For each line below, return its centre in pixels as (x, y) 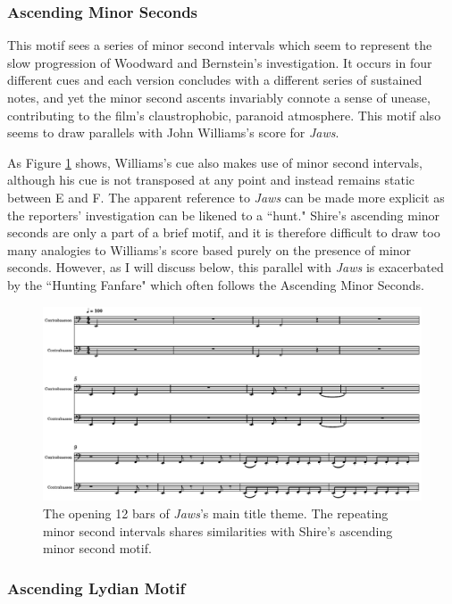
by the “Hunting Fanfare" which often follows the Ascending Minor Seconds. (216, 284)
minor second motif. (97, 548)
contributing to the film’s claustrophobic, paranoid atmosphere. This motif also (224, 115)
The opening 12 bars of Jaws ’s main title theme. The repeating (216, 513)
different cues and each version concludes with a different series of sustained (215, 80)
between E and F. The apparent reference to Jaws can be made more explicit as (226, 197)
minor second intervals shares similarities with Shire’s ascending (218, 530)
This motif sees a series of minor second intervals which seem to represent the (220, 45)
